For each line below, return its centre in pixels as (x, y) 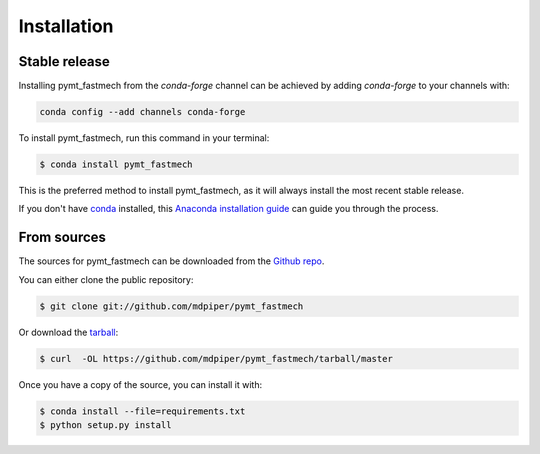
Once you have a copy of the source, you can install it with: (140, 384)
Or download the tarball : (68, 332)
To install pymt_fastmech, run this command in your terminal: (144, 138)
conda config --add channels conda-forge (142, 112)
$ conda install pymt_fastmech (116, 164)
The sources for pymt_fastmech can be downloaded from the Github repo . (171, 261)
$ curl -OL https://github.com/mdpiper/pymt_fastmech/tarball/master (216, 358)
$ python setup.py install (105, 425)
